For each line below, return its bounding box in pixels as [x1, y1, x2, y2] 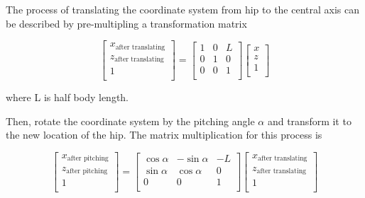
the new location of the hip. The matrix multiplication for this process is [6, 127, 322, 142]
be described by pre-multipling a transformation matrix [6, 16, 247, 30]
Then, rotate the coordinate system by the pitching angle [6, 113, 255, 128]
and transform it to [267, 113, 352, 128]
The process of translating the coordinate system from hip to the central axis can [6, 2, 360, 16]
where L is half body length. [6, 90, 129, 105]
